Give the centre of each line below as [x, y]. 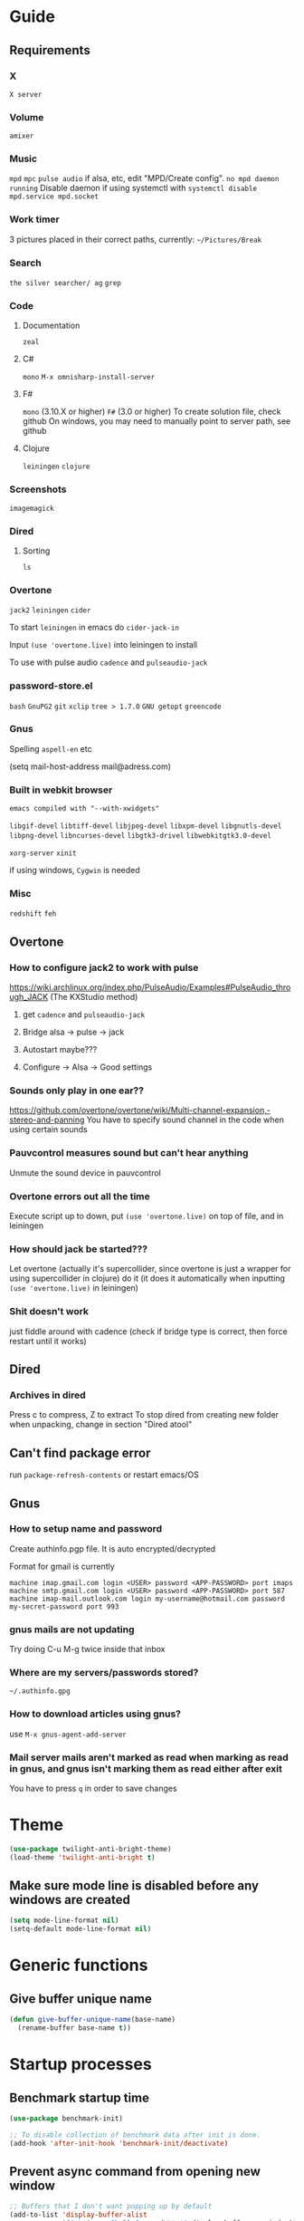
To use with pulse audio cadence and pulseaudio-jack [109, 662]
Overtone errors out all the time [80, 1196]
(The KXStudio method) [94, 997]
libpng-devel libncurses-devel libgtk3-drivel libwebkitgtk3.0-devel [140, 836]
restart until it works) [48, 1341]
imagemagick [32, 508]
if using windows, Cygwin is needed [75, 870]
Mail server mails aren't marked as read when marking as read [149, 1757]
